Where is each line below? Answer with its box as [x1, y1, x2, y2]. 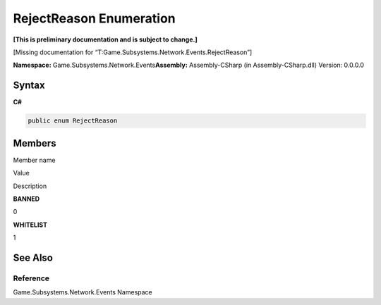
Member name [13, 156, 56, 164]
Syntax [13, 80, 45, 92]
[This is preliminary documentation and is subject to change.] [13, 35, 198, 44]
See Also [13, 251, 53, 263]
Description [13, 182, 47, 190]
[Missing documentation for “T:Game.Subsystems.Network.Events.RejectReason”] [13, 48, 253, 56]
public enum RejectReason [28, 117, 118, 125]
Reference [13, 273, 49, 283]
